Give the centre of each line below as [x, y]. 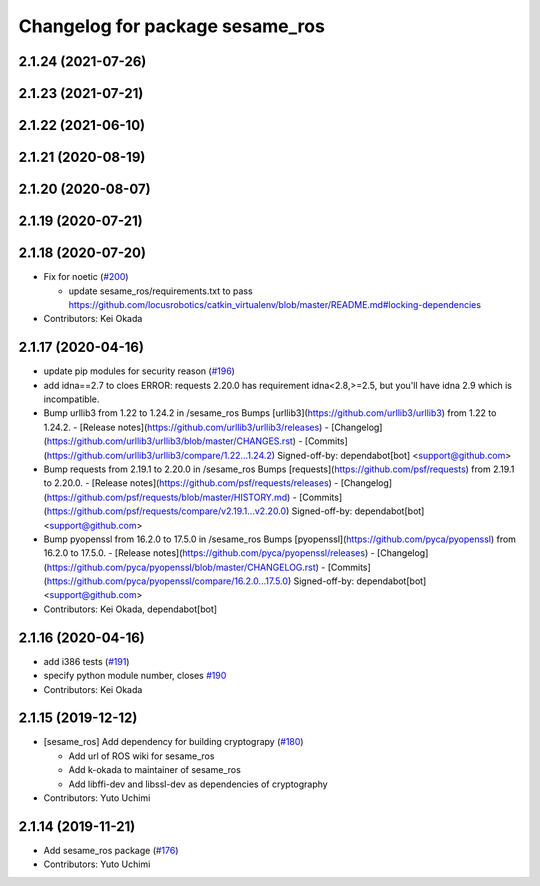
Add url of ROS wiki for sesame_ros [141, 756]
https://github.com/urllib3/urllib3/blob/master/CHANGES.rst [170, 441]
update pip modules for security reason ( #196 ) [139, 371]
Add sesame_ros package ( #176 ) [111, 850]
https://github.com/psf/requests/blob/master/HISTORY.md [167, 497]
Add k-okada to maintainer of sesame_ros [155, 770]
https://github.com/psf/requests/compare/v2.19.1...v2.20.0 [166, 511]
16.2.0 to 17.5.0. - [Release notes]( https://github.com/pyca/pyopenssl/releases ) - [209, 553]
